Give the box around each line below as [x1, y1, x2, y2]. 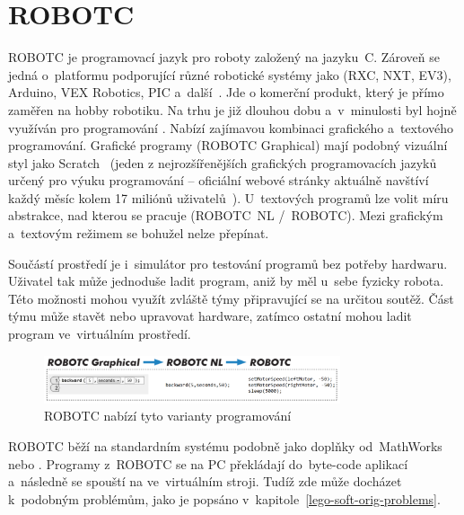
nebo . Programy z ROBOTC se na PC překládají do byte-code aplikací [8, 454, 408, 473]
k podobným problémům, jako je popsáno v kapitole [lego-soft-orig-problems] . [8, 489, 441, 508]
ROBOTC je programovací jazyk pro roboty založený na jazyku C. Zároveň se [8, 48, 440, 67]
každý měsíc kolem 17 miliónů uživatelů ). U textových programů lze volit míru [8, 188, 449, 207]
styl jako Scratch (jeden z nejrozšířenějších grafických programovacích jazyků [8, 153, 437, 172]
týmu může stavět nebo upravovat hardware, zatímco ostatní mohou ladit [8, 306, 412, 325]
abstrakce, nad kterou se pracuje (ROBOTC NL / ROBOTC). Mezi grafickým [8, 206, 443, 225]
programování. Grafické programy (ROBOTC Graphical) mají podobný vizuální [8, 136, 448, 155]
